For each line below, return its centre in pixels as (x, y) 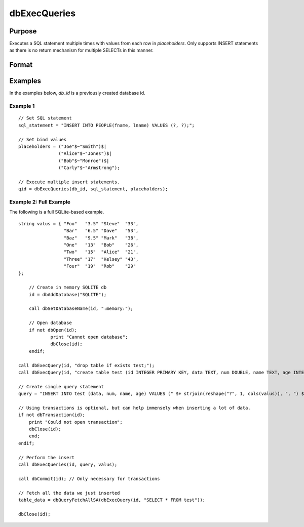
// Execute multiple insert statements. (69, 182)
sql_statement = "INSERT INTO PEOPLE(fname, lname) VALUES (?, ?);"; (107, 125)
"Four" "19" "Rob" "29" (100, 266)
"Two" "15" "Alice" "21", (101, 252)
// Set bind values (43, 139)
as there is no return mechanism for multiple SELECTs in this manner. (82, 50)
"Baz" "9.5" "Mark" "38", (101, 238)
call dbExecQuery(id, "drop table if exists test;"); (86, 365)
